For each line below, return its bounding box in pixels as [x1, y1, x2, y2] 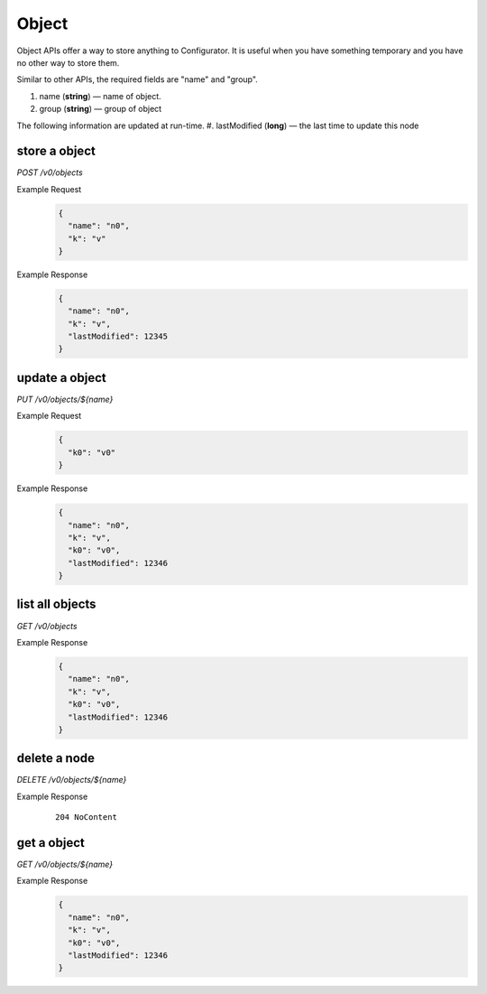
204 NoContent [55, 813, 117, 822]
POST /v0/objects [16, 167, 83, 178]
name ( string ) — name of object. [39, 90, 161, 101]
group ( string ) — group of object [39, 104, 162, 115]
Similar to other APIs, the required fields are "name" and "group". [16, 74, 259, 85]
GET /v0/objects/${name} [16, 859, 113, 870]
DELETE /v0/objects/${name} [16, 775, 127, 785]
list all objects [16, 597, 96, 612]
